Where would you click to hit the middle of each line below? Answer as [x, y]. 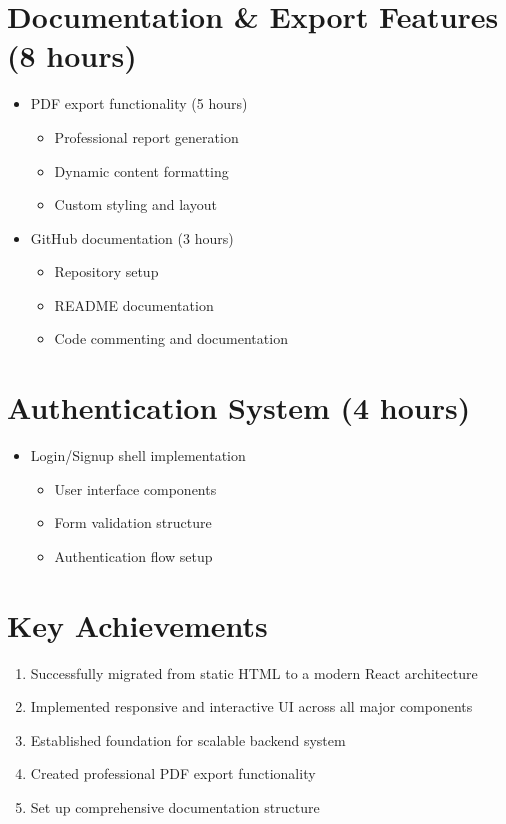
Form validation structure [133, 522]
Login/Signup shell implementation [138, 455]
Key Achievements [137, 624]
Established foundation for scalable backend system [188, 739]
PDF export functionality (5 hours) [139, 103]
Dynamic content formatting [141, 170]
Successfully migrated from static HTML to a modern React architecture [254, 672]
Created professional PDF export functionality [173, 773]
